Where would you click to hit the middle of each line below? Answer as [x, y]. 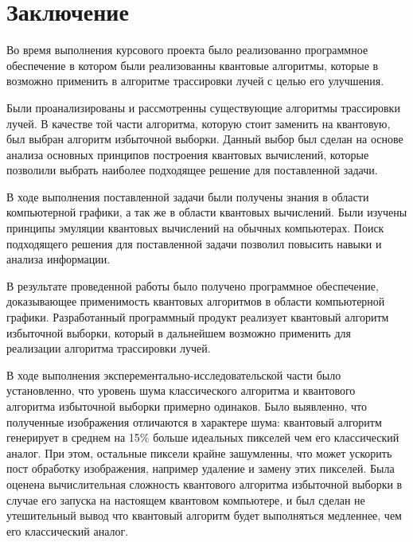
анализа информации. [58, 259]
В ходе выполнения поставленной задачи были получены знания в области [188, 196]
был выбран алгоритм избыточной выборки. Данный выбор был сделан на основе [205, 139]
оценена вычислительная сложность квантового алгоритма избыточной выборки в [205, 484]
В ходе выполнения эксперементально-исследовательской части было [174, 374]
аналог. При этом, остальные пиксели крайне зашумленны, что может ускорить [199, 452]
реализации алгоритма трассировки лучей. [109, 348]
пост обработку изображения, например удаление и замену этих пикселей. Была [201, 468]
